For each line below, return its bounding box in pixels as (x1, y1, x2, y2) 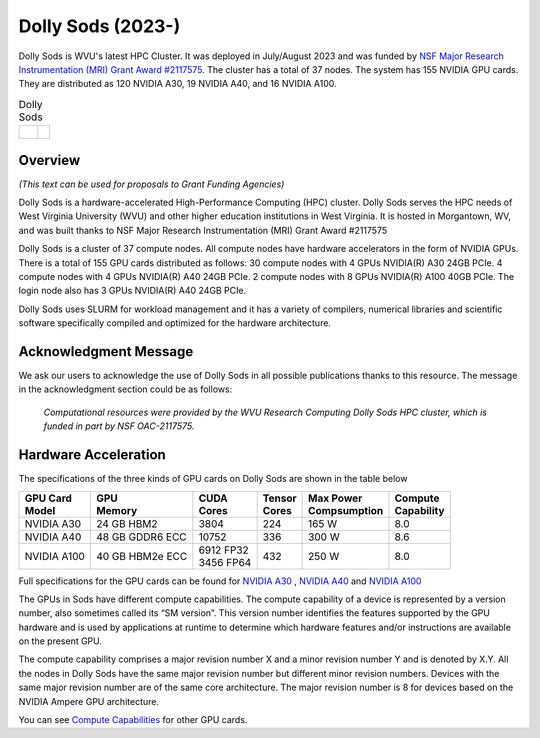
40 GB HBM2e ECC (96, 549, 188, 563)
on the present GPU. (18, 635, 103, 647)
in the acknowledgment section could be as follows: (18, 383, 233, 395)
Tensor (262, 491, 297, 505)
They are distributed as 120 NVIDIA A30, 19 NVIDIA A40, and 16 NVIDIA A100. (18, 78, 337, 90)
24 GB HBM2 (96, 516, 158, 530)
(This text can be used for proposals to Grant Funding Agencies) (18, 178, 285, 190)
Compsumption (308, 503, 384, 517)
